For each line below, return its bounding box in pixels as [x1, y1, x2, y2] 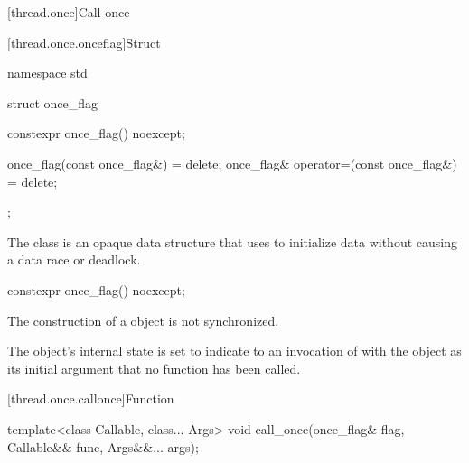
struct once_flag [7, 93, 98, 112]
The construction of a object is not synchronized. [7, 310, 279, 329]
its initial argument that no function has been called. [7, 358, 301, 377]
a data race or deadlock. [7, 250, 141, 269]
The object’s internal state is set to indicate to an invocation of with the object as [7, 341, 462, 360]
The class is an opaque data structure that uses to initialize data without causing [7, 232, 457, 251]
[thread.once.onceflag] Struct [7, 32, 161, 51]
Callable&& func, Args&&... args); [7, 437, 199, 456]
